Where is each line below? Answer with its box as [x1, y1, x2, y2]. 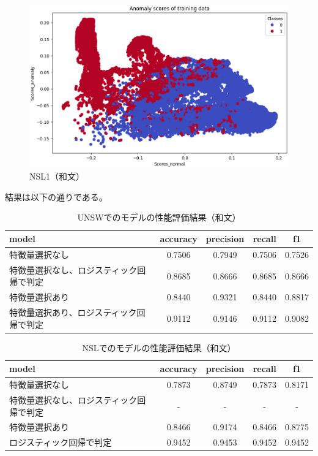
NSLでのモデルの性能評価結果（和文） [82, 341, 236, 354]
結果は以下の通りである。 [5, 190, 108, 203]
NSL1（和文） [29, 170, 85, 183]
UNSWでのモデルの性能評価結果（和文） [77, 211, 241, 224]
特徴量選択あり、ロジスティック [9, 306, 137, 319]
